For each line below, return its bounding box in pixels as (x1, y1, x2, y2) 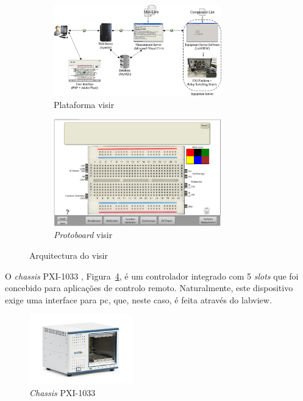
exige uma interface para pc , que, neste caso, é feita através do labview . (5, 293, 272, 306)
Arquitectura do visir (29, 248, 108, 261)
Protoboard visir (54, 228, 113, 241)
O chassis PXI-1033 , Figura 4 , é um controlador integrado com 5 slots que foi (5, 269, 299, 282)
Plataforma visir (54, 98, 115, 110)
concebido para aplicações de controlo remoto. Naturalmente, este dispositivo (5, 281, 293, 294)
